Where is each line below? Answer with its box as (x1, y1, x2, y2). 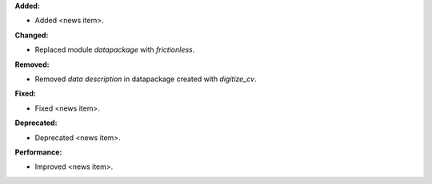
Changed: (14, 30, 49, 40)
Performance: (14, 147, 62, 157)
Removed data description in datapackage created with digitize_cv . (34, 74, 257, 84)
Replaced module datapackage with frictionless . (34, 45, 195, 55)
